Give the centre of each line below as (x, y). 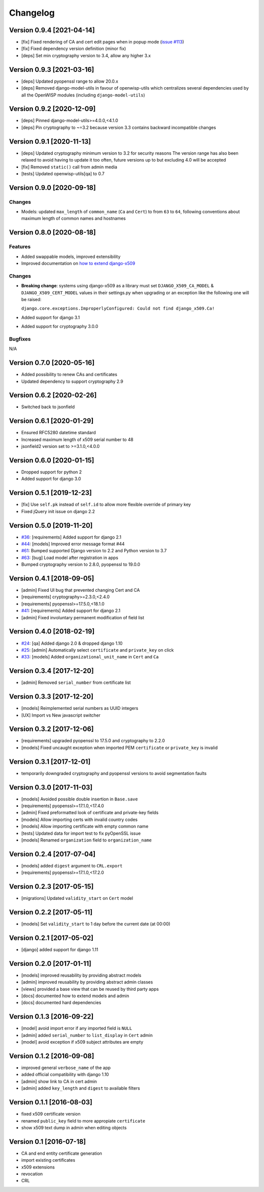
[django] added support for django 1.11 (60, 950)
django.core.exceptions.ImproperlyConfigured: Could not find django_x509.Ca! (118, 309)
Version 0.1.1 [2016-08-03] (51, 1102)
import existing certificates (48, 1160)
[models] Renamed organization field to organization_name (87, 840)
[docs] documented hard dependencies (61, 1003)
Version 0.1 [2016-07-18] (47, 1141)
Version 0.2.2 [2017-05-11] (51, 912)
